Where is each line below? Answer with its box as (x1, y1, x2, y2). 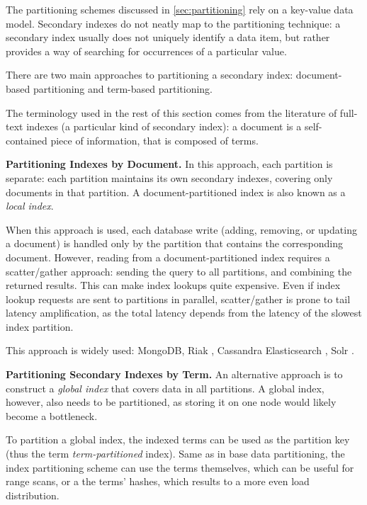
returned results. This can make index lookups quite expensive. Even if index (6, 278, 341, 293)
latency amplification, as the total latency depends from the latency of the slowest (6, 305, 362, 320)
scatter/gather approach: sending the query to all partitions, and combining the (6, 263, 352, 278)
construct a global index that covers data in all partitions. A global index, (6, 380, 324, 395)
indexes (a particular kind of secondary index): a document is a (26, 119, 302, 134)
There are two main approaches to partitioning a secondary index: (6, 67, 293, 82)
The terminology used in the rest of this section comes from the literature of (6, 105, 337, 120)
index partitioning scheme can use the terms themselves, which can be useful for (6, 460, 354, 475)
